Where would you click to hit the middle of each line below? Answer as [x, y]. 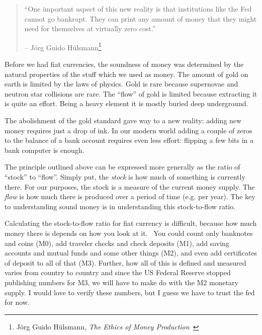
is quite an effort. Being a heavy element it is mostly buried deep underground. [126, 103]
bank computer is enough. [45, 150]
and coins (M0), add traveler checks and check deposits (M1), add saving [117, 243]
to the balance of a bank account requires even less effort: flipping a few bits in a [129, 140]
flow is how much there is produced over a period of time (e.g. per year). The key [130, 196]
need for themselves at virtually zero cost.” [90, 28]
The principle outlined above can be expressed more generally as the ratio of [122, 167]
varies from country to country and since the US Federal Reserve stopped [118, 272]
